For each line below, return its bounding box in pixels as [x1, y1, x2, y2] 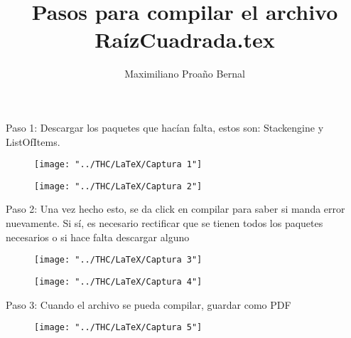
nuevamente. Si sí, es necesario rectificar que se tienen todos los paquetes [6, 216, 323, 230]
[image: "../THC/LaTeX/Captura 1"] [34, 159, 202, 170]
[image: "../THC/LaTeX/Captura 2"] [34, 181, 202, 191]
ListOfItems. [6, 134, 60, 149]
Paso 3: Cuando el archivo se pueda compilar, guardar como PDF [6, 297, 291, 312]
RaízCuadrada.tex [94, 25, 275, 54]
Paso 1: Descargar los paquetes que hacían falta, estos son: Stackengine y [6, 120, 324, 134]
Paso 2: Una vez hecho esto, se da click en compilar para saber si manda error [6, 201, 345, 216]
